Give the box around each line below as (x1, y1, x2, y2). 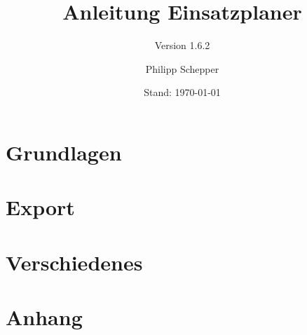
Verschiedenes (6, 247, 143, 276)
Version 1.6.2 (154, 38, 210, 53)
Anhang (6, 303, 83, 331)
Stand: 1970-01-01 (144, 85, 221, 100)
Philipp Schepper (145, 61, 219, 76)
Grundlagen (6, 137, 122, 166)
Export (6, 193, 75, 221)
